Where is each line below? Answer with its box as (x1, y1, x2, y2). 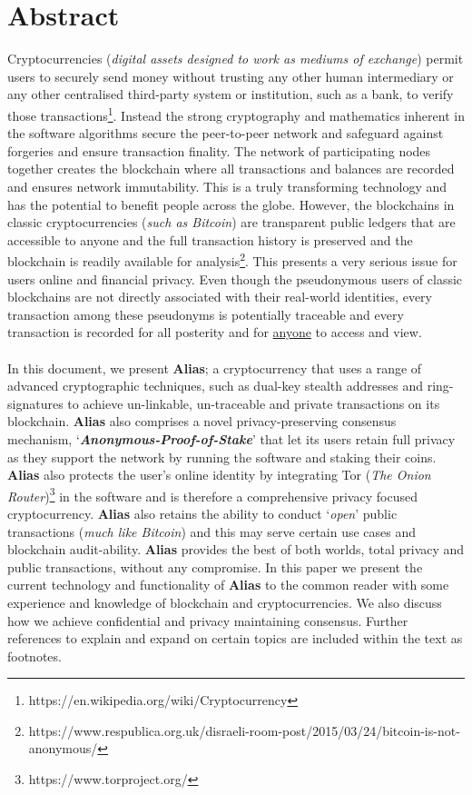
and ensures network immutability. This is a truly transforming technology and (7, 176, 447, 195)
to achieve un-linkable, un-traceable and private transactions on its (67, 393, 440, 412)
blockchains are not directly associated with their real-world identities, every (7, 287, 432, 306)
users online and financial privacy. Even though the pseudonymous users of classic (7, 269, 463, 288)
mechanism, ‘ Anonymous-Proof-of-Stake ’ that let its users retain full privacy (7, 429, 456, 448)
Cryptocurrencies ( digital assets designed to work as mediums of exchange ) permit (7, 49, 464, 68)
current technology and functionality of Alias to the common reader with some (7, 575, 449, 594)
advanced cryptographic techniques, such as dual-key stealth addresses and (7, 376, 423, 395)
